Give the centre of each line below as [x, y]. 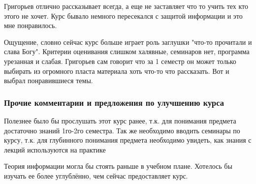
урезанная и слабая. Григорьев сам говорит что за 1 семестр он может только [120, 61]
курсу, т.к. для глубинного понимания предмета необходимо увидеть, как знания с [128, 140]
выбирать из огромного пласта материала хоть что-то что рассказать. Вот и [117, 71]
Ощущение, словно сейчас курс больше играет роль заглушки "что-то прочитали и [128, 42]
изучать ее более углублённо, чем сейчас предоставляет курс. [96, 175]
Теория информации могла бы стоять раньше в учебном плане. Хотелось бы [118, 166]
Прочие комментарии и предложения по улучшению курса [114, 102]
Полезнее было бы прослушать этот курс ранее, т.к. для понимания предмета [120, 120]
